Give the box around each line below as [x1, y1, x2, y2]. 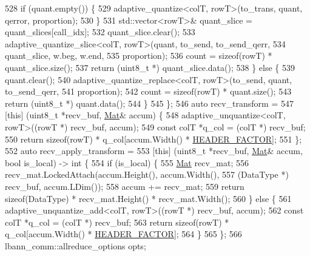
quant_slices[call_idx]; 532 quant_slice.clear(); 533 [5, 25, 195, 38]
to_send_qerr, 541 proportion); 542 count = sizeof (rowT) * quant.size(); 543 [5, 85, 292, 98]
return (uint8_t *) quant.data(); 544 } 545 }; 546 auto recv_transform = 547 [5, 96, 294, 109]
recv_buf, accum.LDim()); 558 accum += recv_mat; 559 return [5, 180, 244, 192]
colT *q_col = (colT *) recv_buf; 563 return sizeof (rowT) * [5, 215, 229, 228]
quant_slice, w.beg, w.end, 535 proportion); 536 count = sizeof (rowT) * [5, 49, 272, 62]
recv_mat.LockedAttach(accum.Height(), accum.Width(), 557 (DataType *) [5, 168, 289, 181]
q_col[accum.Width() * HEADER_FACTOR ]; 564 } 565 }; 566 [5, 227, 242, 240]
